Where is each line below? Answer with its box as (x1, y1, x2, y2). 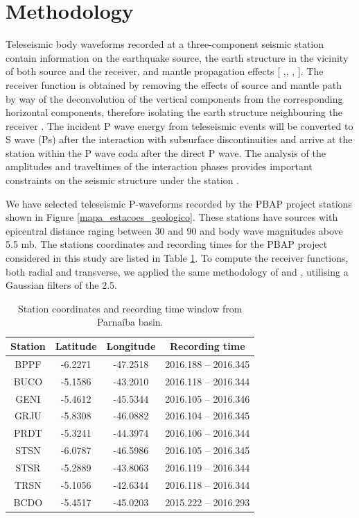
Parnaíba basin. (96, 315, 164, 329)
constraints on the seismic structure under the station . (6, 173, 240, 187)
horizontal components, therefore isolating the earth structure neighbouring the (6, 105, 342, 119)
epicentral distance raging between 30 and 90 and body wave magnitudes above (6, 223, 343, 237)
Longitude (106, 339, 156, 353)
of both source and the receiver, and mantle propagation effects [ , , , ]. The (6, 64, 324, 78)
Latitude (55, 339, 97, 353)
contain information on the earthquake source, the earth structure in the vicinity (6, 50, 349, 65)
